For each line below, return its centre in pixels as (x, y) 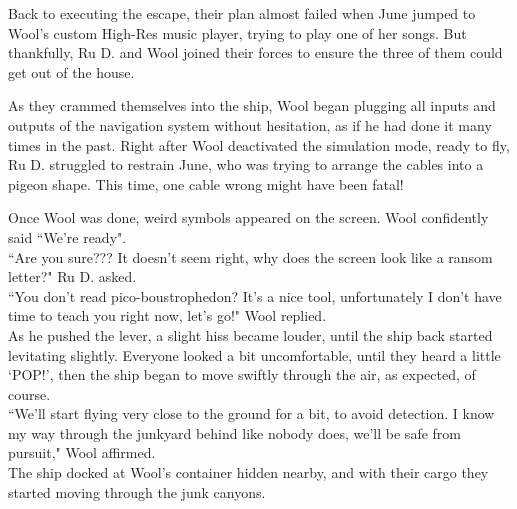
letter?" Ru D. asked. (72, 276)
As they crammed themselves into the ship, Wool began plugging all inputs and (252, 105)
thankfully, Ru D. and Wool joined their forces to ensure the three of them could (255, 52)
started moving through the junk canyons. (137, 491)
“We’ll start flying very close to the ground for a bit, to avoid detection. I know (251, 413)
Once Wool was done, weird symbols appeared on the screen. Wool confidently (248, 217)
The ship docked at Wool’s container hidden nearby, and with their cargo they (248, 472)
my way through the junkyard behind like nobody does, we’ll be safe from (234, 432)
